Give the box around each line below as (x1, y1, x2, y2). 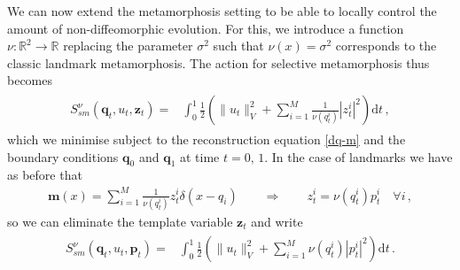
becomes (7, 71, 53, 89)
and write (251, 212, 303, 230)
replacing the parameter (63, 36, 193, 55)
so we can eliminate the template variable (7, 212, 233, 230)
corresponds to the (335, 36, 437, 55)
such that (213, 36, 264, 55)
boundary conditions (7, 147, 119, 166)
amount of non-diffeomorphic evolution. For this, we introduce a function (7, 19, 404, 37)
